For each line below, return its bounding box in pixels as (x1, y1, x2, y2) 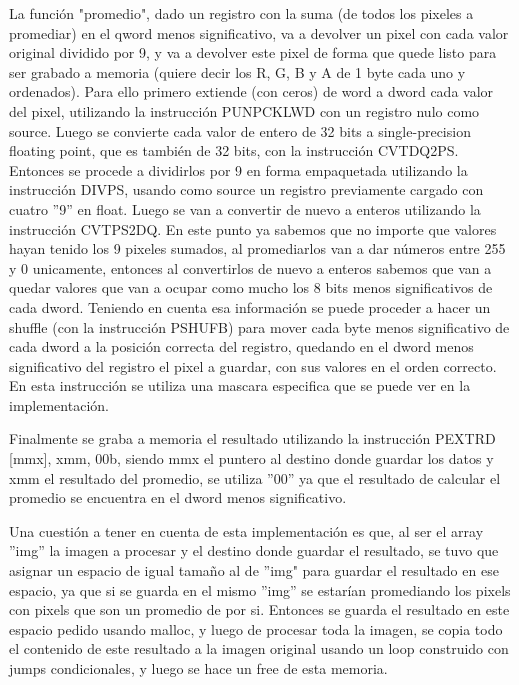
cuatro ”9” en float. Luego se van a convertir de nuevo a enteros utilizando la (9, 198, 481, 219)
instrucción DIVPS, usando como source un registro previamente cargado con (9, 179, 484, 200)
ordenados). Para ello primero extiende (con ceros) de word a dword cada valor (9, 81, 494, 102)
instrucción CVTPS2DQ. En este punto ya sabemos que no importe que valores (9, 218, 497, 239)
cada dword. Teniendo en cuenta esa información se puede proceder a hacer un (9, 296, 491, 317)
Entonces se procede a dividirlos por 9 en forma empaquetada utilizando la (9, 159, 468, 180)
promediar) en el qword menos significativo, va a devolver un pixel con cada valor (9, 22, 509, 43)
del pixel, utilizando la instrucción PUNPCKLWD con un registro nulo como (9, 100, 480, 121)
